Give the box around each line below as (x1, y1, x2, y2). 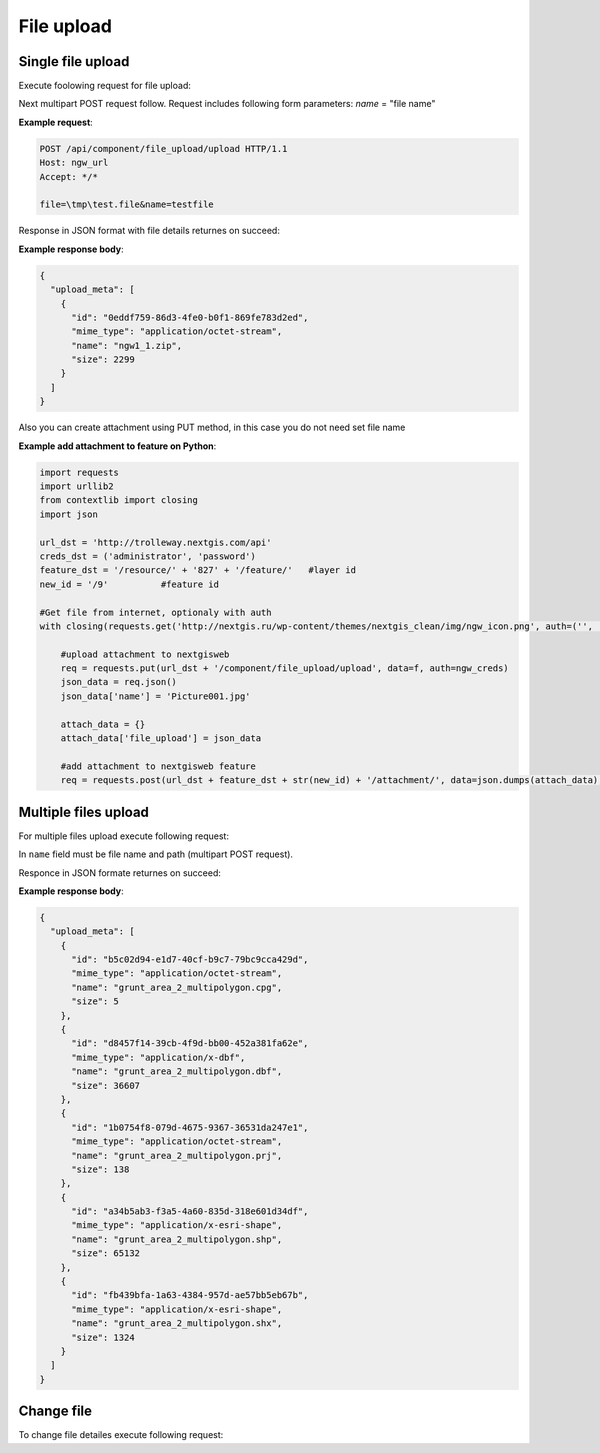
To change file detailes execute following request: (18, 1429, 224, 1441)
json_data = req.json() (60, 676, 177, 688)
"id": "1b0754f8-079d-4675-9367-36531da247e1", (71, 1121, 309, 1133)
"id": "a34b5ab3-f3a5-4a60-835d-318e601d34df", (71, 1206, 309, 1217)
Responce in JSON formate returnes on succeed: (18, 866, 222, 879)
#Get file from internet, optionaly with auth (39, 606, 272, 618)
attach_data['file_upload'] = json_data (60, 733, 262, 744)
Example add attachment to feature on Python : (18, 440, 217, 452)
